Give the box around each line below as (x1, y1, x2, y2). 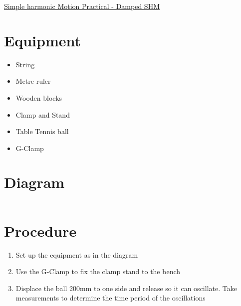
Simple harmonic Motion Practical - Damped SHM (4, 1, 160, 11)
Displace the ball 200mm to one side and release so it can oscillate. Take (15, 283, 237, 293)
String (15, 59, 35, 69)
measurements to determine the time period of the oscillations (15, 293, 206, 303)
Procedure (4, 220, 77, 241)
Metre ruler (15, 76, 51, 86)
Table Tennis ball (15, 126, 69, 137)
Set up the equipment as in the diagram (15, 249, 138, 260)
